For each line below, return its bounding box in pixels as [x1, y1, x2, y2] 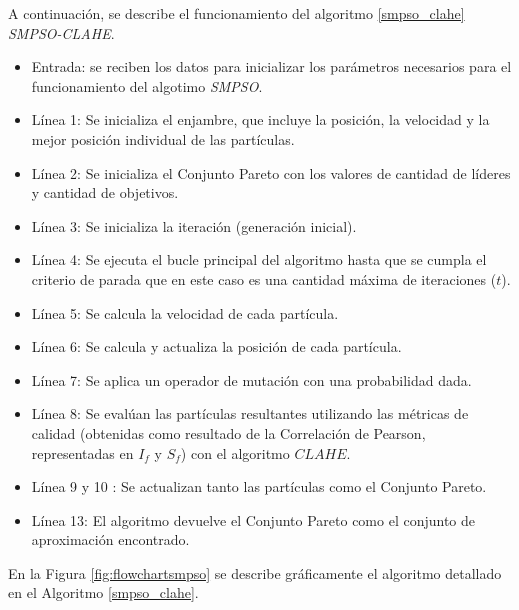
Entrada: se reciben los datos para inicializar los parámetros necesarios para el [31, 56, 512, 77]
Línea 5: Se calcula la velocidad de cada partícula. [31, 302, 339, 323]
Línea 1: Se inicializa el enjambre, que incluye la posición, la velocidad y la [31, 109, 490, 130]
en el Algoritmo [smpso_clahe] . [8, 582, 199, 603]
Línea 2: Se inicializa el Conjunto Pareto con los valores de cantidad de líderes [31, 162, 511, 183]
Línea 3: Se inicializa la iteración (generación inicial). [31, 215, 357, 236]
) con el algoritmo [180, 442, 290, 463]
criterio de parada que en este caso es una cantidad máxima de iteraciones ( [31, 268, 497, 289]
